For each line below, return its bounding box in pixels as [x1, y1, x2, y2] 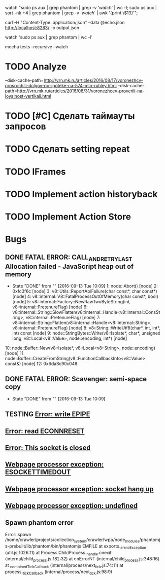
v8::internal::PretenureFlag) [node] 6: [12, 304, 88, 310]
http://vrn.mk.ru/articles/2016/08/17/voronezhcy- [43, 77, 143, 83]
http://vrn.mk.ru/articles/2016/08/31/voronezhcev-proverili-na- [17, 88, 145, 94]
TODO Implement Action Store [5, 211, 132, 222]
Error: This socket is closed [5, 444, 91, 452]
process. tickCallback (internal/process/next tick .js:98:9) [5, 569, 112, 576]
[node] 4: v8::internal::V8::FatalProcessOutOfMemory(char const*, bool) [12, 293, 159, 299]
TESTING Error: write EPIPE [5, 410, 90, 419]
